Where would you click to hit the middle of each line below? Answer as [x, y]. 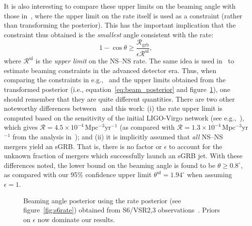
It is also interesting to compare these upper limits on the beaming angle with [120, 6]
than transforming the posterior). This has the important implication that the [120, 25]
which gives [21, 127]
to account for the [196, 146]
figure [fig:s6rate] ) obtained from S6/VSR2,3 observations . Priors [122, 210]
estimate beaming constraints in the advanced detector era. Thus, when [110, 70]
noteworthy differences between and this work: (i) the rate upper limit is [113, 108]
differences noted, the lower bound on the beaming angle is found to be [110, 165]
